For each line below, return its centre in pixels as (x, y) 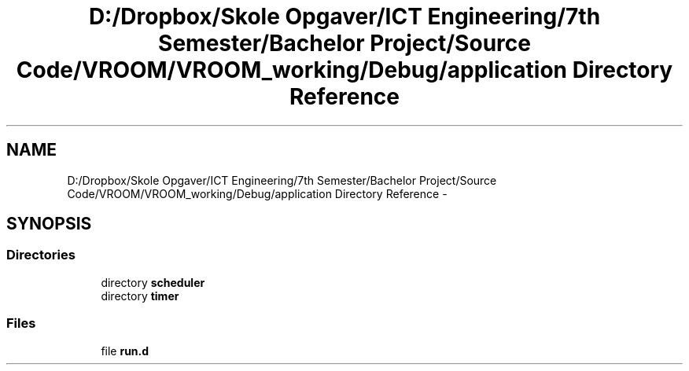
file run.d (125, 351)
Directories (41, 255)
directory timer (140, 296)
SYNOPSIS (49, 224)
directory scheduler (153, 282)
